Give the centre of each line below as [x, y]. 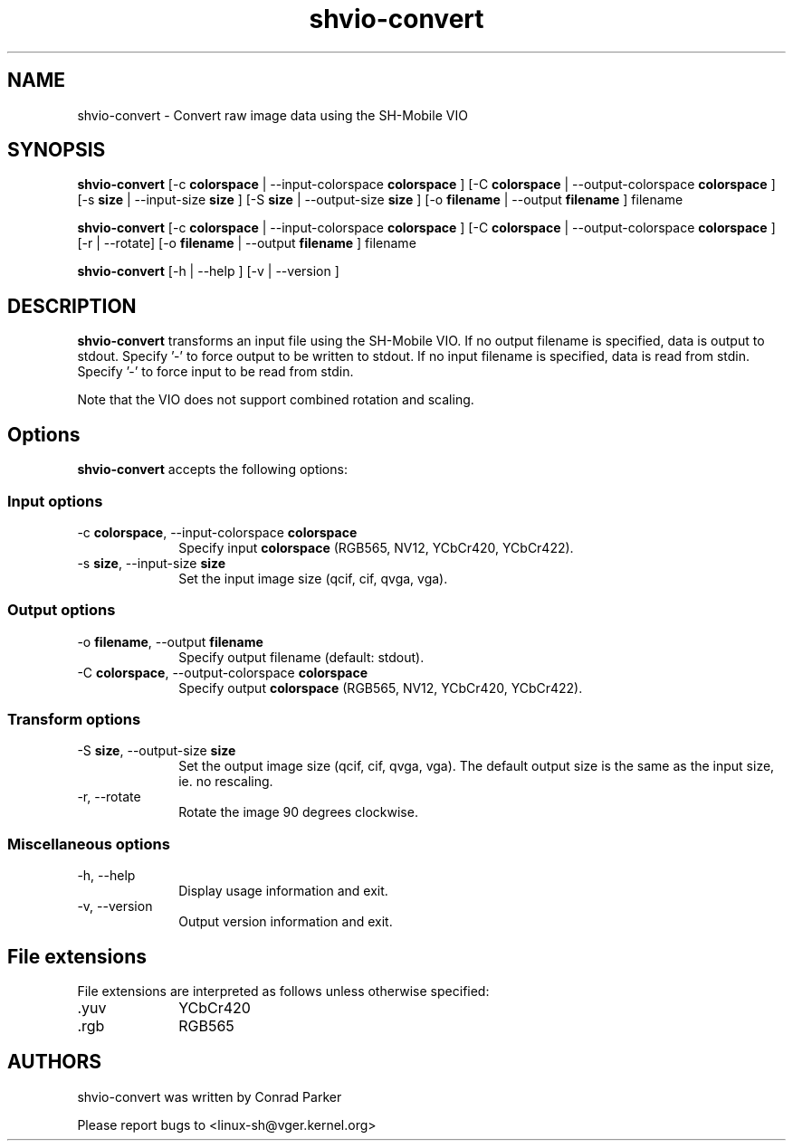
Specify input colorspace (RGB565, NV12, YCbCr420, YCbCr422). [376, 547]
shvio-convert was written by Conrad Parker [210, 1096]
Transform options [74, 719]
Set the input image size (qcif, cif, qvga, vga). [313, 578]
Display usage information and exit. [283, 891]
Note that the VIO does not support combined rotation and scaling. [276, 400]
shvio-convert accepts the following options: [212, 470]
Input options [55, 501]
